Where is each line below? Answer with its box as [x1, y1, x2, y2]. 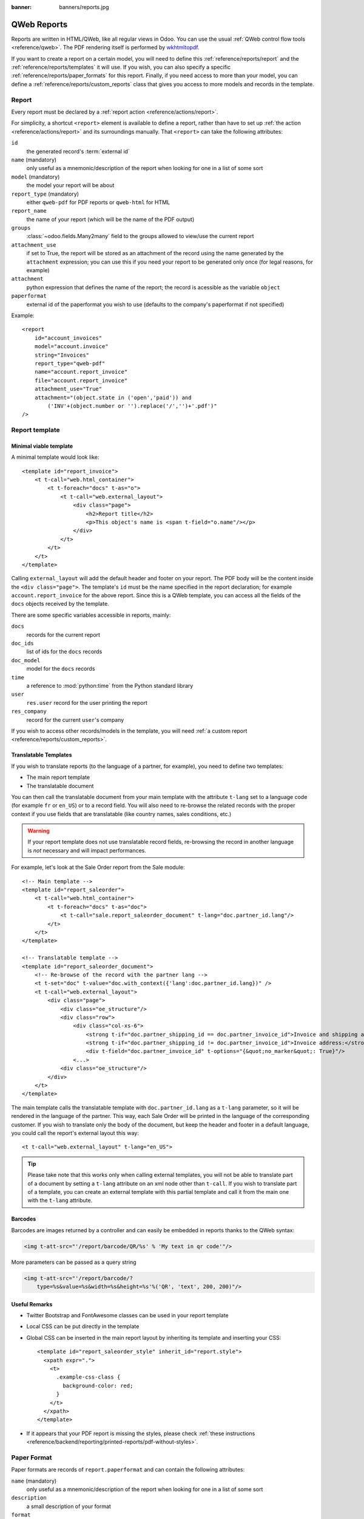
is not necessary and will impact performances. [27, 846, 147, 854]
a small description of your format [26, 1503, 112, 1510]
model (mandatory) [11, 173, 60, 180]
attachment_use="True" [34, 386, 103, 393]
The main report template [26, 773, 90, 781]
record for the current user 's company [26, 716, 124, 723]
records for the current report [26, 631, 100, 638]
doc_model [11, 657, 41, 663]
